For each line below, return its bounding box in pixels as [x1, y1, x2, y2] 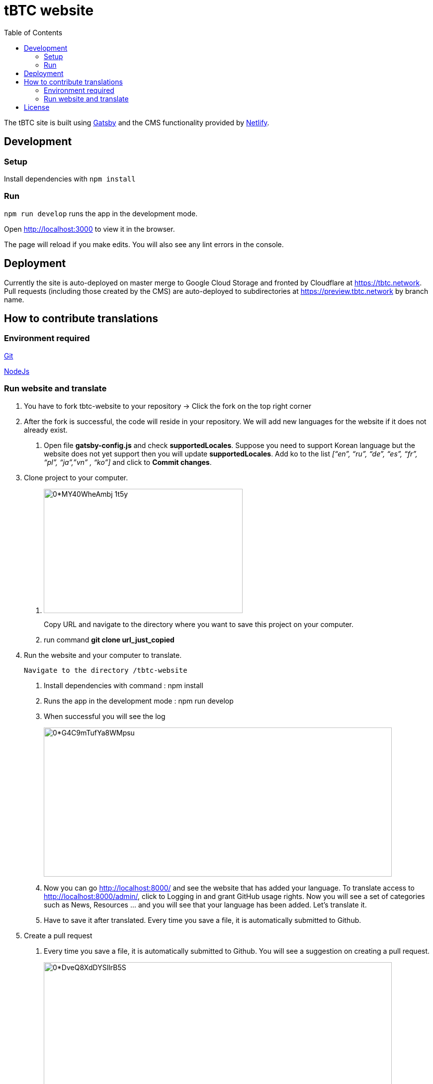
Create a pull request [24, 931, 92, 940]
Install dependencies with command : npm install [44, 681, 203, 690]
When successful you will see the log [44, 712, 166, 721]
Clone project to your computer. [24, 473, 128, 482]
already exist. [24, 425, 68, 434]
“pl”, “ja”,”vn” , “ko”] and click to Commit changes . [44, 457, 212, 466]
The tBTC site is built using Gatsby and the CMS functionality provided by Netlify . [4, 118, 269, 127]
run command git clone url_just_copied [44, 635, 174, 644]
